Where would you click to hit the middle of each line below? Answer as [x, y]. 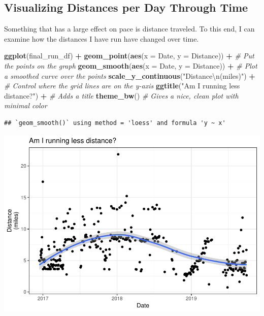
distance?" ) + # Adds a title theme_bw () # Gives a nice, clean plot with [121, 95]
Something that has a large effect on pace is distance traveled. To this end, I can [129, 29]
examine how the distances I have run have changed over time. [102, 38]
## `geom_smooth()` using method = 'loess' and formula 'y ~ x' [115, 123]
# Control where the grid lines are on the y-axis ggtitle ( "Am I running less [122, 86]
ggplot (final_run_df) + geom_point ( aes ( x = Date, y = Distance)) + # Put [129, 56]
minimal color [26, 105]
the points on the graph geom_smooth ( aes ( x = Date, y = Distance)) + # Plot [131, 65]
